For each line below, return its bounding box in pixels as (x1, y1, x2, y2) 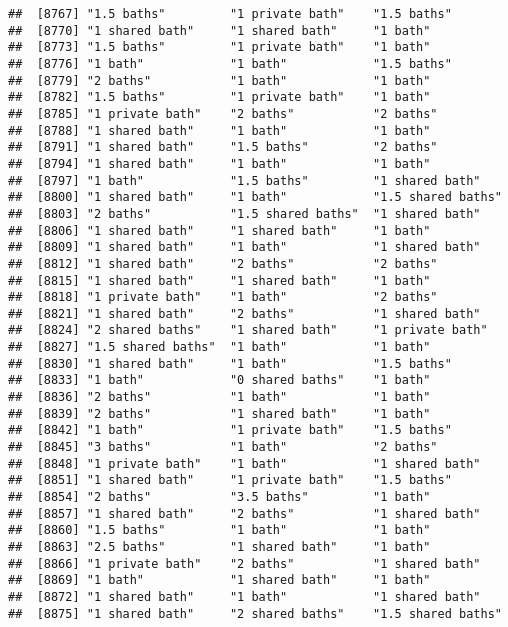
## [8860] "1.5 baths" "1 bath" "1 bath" (8, 523, 431, 538)
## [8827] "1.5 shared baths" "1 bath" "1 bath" (8, 340, 431, 355)
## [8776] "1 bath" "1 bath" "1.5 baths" (8, 56, 452, 71)
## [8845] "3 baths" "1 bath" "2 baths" (8, 440, 438, 455)
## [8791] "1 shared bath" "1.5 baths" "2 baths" (8, 140, 438, 155)
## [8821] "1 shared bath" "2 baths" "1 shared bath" (8, 306, 481, 321)
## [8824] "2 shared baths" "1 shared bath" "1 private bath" (8, 323, 488, 338)
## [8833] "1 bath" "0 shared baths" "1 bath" (8, 373, 431, 388)
